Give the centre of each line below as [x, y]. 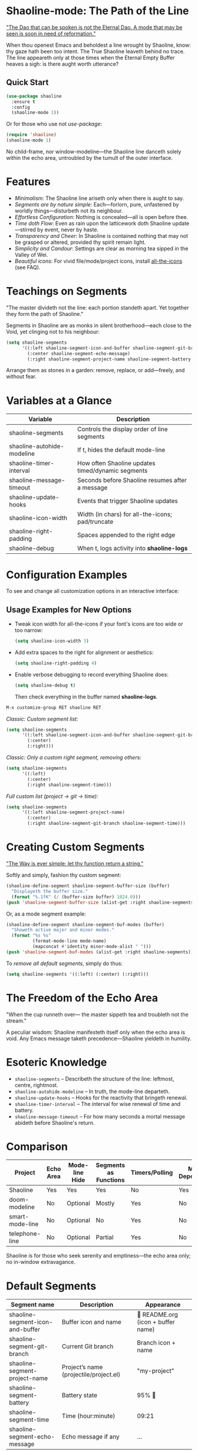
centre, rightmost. [36, 1085]
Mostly [105, 1204]
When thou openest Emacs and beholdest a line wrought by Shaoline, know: [99, 45]
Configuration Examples [67, 575]
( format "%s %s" [31, 936]
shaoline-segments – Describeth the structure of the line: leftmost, [94, 1079]
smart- [19, 1217]
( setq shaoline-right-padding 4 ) [56, 663]
